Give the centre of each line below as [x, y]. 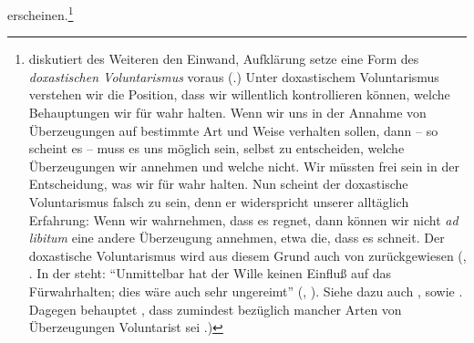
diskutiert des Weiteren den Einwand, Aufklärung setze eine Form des [224, 59]
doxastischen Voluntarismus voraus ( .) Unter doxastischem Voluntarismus [234, 76]
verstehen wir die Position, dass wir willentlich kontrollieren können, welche [239, 94]
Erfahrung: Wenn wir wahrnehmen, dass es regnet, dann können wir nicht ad [243, 219]
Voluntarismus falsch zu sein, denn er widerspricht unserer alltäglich [219, 202]
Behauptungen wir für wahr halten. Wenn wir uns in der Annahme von [227, 113]
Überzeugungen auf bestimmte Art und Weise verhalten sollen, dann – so [233, 130]
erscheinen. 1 [41, 13]
